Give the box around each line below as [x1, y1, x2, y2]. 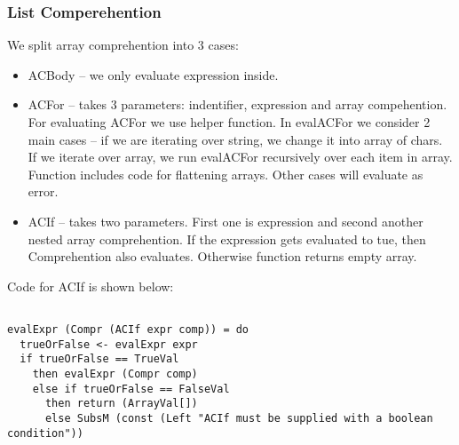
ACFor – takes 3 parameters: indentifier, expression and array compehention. [28, 95, 447, 114]
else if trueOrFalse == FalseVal [32, 382, 230, 395]
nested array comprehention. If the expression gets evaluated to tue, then [28, 229, 426, 248]
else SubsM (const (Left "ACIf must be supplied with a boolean [44, 411, 433, 425]
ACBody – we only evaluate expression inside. [28, 65, 279, 83]
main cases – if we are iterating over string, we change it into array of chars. [28, 130, 443, 148]
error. [28, 182, 59, 201]
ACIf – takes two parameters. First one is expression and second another [28, 211, 423, 230]
